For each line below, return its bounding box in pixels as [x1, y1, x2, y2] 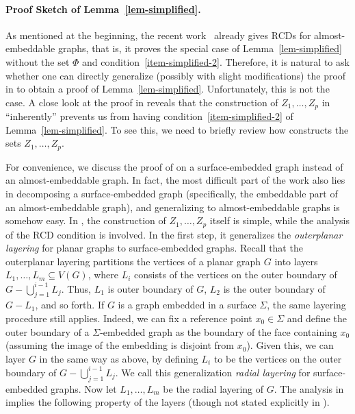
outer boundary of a [5, 324, 90, 339]
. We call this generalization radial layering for [115, 365, 311, 379]
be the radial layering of [163, 381, 264, 395]
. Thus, [61, 281, 91, 295]
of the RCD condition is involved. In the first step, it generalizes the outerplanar [5, 227, 343, 241]
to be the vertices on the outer [213, 351, 342, 365]
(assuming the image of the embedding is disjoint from [5, 338, 235, 352]
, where [88, 267, 119, 282]
